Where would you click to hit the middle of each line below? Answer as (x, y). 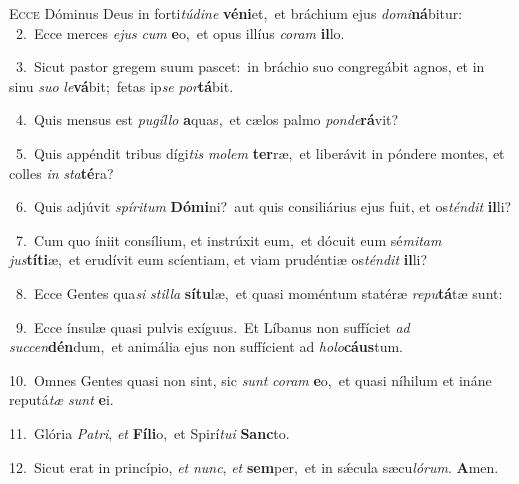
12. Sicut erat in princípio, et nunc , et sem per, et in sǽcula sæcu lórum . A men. (254, 466)
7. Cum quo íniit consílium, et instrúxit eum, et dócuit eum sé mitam (228, 239)
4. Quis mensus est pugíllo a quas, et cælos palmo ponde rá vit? (207, 119)
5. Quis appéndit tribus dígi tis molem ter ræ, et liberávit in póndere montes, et (260, 152)
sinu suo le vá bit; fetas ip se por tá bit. (121, 85)
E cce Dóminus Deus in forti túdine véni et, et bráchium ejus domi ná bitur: (236, 13)
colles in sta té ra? (61, 172)
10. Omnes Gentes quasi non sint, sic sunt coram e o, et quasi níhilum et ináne (250, 379)
